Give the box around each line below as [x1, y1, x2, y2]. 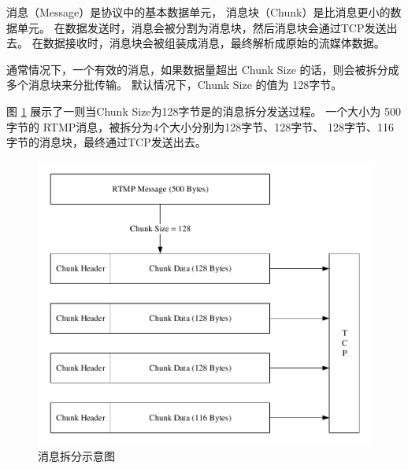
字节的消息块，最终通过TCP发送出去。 [6, 134, 206, 150]
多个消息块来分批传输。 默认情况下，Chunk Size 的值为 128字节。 [6, 76, 343, 93]
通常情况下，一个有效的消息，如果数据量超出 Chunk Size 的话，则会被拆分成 [6, 61, 399, 77]
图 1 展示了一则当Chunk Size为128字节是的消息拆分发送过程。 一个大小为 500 [6, 102, 401, 119]
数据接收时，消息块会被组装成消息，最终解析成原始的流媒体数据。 [43, 35, 385, 51]
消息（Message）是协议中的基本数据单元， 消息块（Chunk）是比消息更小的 [6, 4, 391, 20]
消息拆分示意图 [38, 448, 115, 464]
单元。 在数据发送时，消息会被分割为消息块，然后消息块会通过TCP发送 [17, 19, 387, 35]
